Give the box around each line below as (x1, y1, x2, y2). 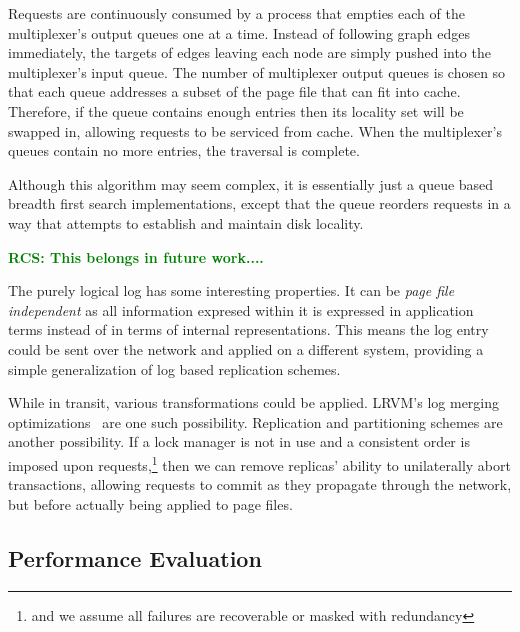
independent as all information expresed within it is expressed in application (8, 299, 474, 320)
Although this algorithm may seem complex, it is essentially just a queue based (8, 173, 494, 194)
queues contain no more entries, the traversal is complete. (8, 140, 360, 161)
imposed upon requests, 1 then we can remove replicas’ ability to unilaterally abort (8, 451, 511, 475)
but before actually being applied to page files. (8, 493, 293, 514)
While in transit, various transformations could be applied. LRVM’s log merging (8, 392, 500, 413)
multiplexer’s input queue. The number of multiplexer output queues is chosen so (8, 61, 506, 82)
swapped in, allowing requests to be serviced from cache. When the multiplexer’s (8, 120, 503, 141)
